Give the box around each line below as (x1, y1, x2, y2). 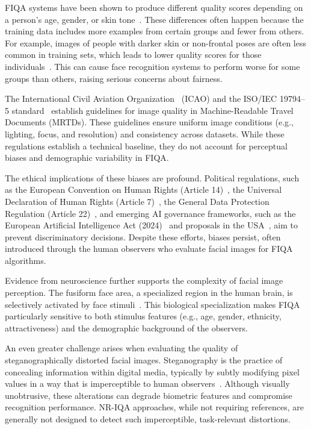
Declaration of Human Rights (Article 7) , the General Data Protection (5, 195, 269, 207)
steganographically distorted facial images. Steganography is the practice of (5, 354, 283, 366)
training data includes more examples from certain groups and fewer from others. (5, 25, 304, 37)
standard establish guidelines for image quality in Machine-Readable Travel (11, 104, 294, 116)
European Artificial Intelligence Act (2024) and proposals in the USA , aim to (5, 219, 298, 231)
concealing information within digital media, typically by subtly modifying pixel (5, 365, 300, 378)
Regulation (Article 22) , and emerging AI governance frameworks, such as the (5, 207, 296, 219)
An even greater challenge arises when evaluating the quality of (5, 342, 238, 354)
